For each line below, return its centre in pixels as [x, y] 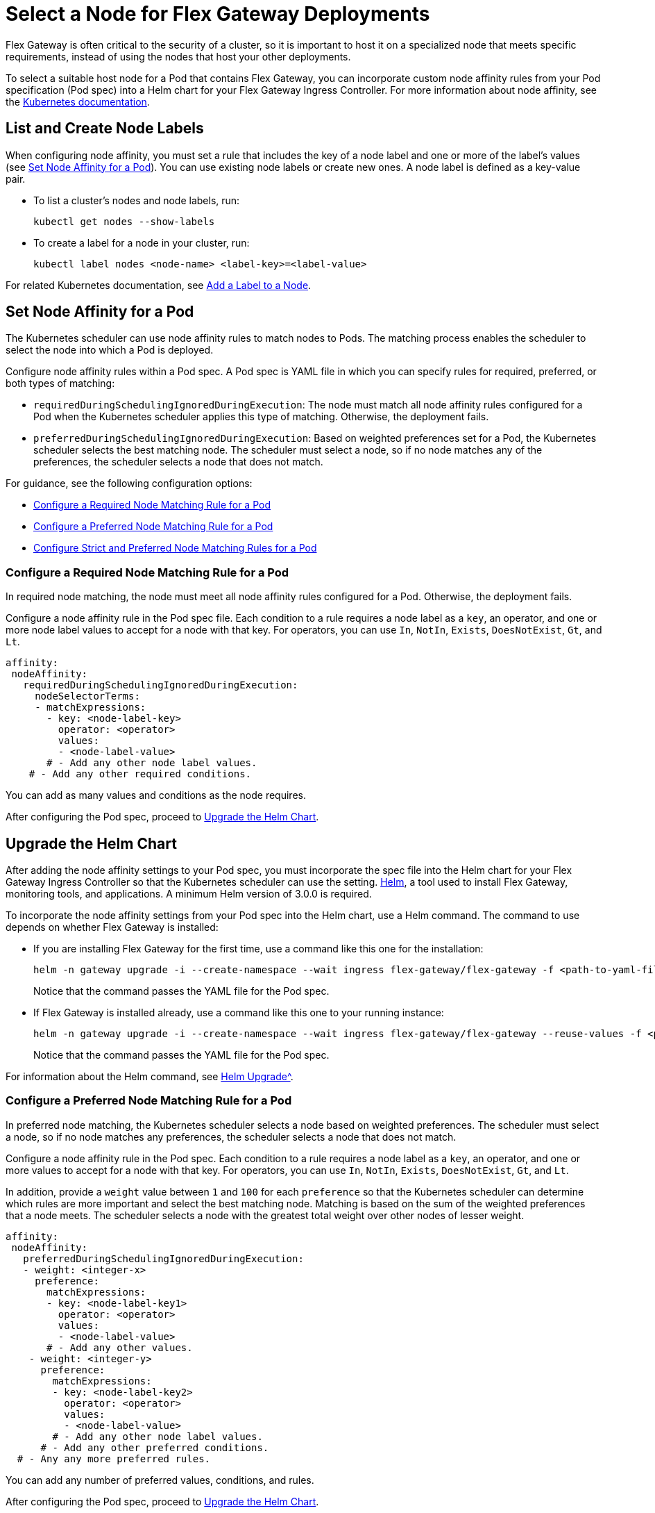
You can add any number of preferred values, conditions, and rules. [160, 1480]
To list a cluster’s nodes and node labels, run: [137, 200]
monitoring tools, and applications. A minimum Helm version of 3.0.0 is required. [189, 894]
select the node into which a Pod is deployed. [110, 350]
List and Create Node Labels [105, 129]
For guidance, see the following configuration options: [129, 483]
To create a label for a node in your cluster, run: [142, 242]
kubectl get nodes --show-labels [124, 221]
